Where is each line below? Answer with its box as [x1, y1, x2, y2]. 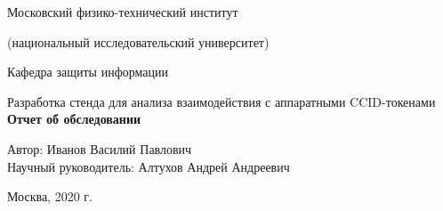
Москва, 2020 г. [7, 187, 93, 206]
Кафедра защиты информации [7, 62, 168, 81]
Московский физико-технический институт [7, 3, 238, 20]
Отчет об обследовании [7, 110, 141, 128]
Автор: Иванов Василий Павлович [7, 139, 192, 158]
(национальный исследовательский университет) [7, 32, 270, 51]
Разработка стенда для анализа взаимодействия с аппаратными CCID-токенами [7, 92, 436, 110]
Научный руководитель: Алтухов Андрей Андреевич [7, 157, 290, 175]
